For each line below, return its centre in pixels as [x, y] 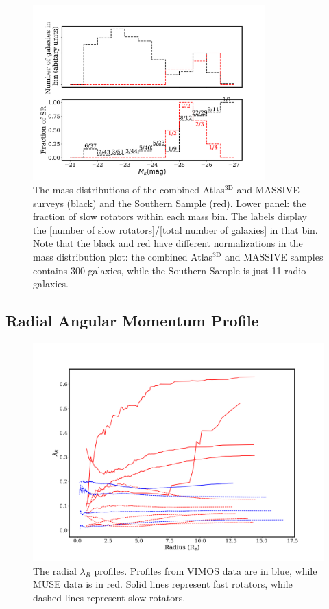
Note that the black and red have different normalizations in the [168, 243]
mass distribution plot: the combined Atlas [123, 256]
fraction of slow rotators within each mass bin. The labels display [170, 216]
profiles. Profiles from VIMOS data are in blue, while [206, 570]
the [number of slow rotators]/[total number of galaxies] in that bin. [175, 229]
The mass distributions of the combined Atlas [129, 189]
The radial [55, 570]
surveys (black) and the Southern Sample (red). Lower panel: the [170, 203]
